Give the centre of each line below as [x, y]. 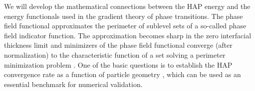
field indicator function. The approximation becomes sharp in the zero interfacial [128, 35]
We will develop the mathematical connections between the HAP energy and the [127, 6]
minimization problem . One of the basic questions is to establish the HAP [118, 64]
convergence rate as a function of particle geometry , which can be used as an [123, 74]
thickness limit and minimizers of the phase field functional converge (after [118, 45]
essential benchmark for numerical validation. [73, 84]
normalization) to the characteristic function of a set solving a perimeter [115, 54]
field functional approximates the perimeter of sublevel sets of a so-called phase [125, 26]
